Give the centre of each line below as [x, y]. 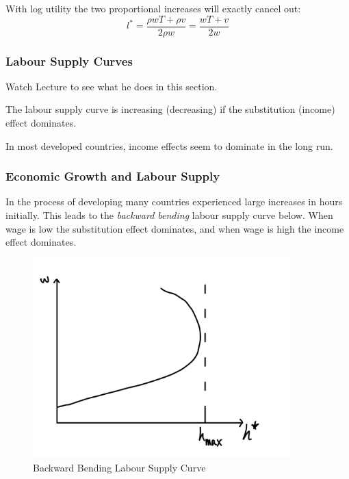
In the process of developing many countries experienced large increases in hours [174, 202]
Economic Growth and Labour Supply [113, 176]
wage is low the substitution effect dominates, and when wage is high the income [175, 228]
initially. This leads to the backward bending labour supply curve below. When [169, 215]
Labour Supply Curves [69, 61]
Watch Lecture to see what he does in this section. [112, 86]
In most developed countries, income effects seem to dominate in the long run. [169, 145]
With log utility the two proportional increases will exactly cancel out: [153, 8]
